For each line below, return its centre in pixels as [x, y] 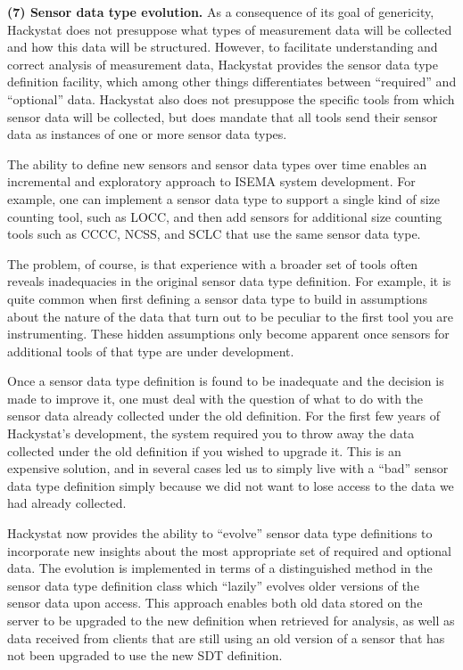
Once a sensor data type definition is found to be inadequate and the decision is [226, 381]
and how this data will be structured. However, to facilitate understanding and [223, 47]
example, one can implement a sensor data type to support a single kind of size [223, 198]
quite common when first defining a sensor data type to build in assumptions [218, 298]
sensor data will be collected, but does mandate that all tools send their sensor [223, 116]
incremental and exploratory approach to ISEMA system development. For [211, 181]
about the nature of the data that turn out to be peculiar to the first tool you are [231, 316]
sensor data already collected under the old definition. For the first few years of [223, 416]
